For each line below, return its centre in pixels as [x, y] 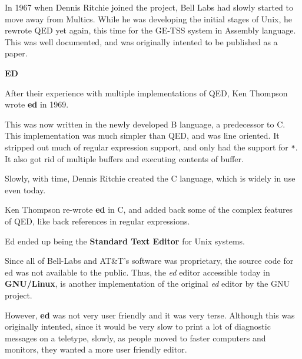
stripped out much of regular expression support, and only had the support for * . [151, 147]
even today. [25, 189]
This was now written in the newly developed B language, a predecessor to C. [145, 124]
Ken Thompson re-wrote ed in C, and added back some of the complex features [149, 209]
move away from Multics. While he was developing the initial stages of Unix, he [148, 19]
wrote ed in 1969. [37, 104]
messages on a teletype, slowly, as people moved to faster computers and [135, 338]
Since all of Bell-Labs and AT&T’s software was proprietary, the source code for [149, 261]
